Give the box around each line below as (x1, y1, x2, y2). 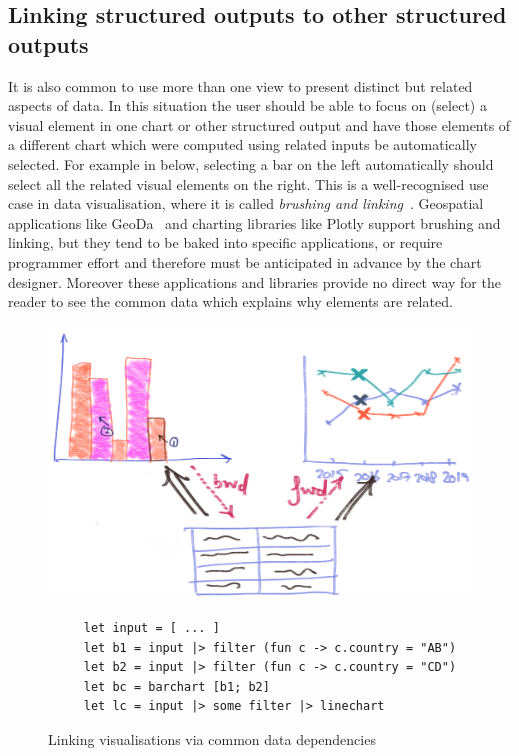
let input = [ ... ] (83, 621, 220, 635)
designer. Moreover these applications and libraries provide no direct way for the (8, 271, 501, 292)
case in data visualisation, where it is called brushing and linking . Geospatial (8, 193, 484, 214)
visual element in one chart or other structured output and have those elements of (8, 114, 511, 135)
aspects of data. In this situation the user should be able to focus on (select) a (8, 95, 487, 116)
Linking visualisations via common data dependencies (48, 728, 376, 749)
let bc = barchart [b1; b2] (83, 679, 270, 694)
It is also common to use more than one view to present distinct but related (8, 75, 473, 96)
